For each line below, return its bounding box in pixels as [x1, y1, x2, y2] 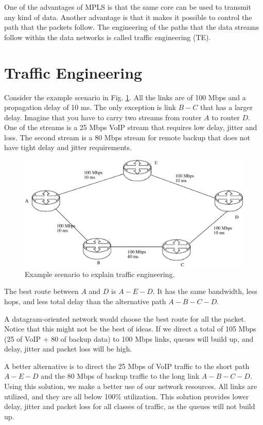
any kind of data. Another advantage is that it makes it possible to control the [4, 11, 252, 22]
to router [212, 112, 240, 122]
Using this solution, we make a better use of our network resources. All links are [4, 381, 257, 392]
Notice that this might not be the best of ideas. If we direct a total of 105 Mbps [4, 323, 256, 334]
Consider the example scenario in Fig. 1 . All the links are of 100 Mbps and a [4, 91, 246, 102]
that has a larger [200, 102, 253, 113]
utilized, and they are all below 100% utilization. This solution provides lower [4, 391, 249, 401]
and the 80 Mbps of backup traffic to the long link [41, 371, 200, 381]
